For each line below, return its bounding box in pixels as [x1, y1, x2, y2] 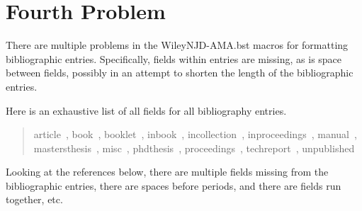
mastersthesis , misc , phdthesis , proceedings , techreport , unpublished [33, 140, 355, 155]
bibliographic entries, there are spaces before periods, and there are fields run [6, 178, 341, 193]
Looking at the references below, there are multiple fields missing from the [6, 164, 329, 179]
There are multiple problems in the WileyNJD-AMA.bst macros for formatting [6, 38, 349, 52]
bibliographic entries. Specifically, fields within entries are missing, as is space [6, 51, 342, 66]
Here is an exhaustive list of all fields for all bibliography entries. [6, 103, 287, 118]
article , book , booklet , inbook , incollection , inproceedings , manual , [33, 127, 357, 142]
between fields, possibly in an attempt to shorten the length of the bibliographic [6, 65, 353, 80]
